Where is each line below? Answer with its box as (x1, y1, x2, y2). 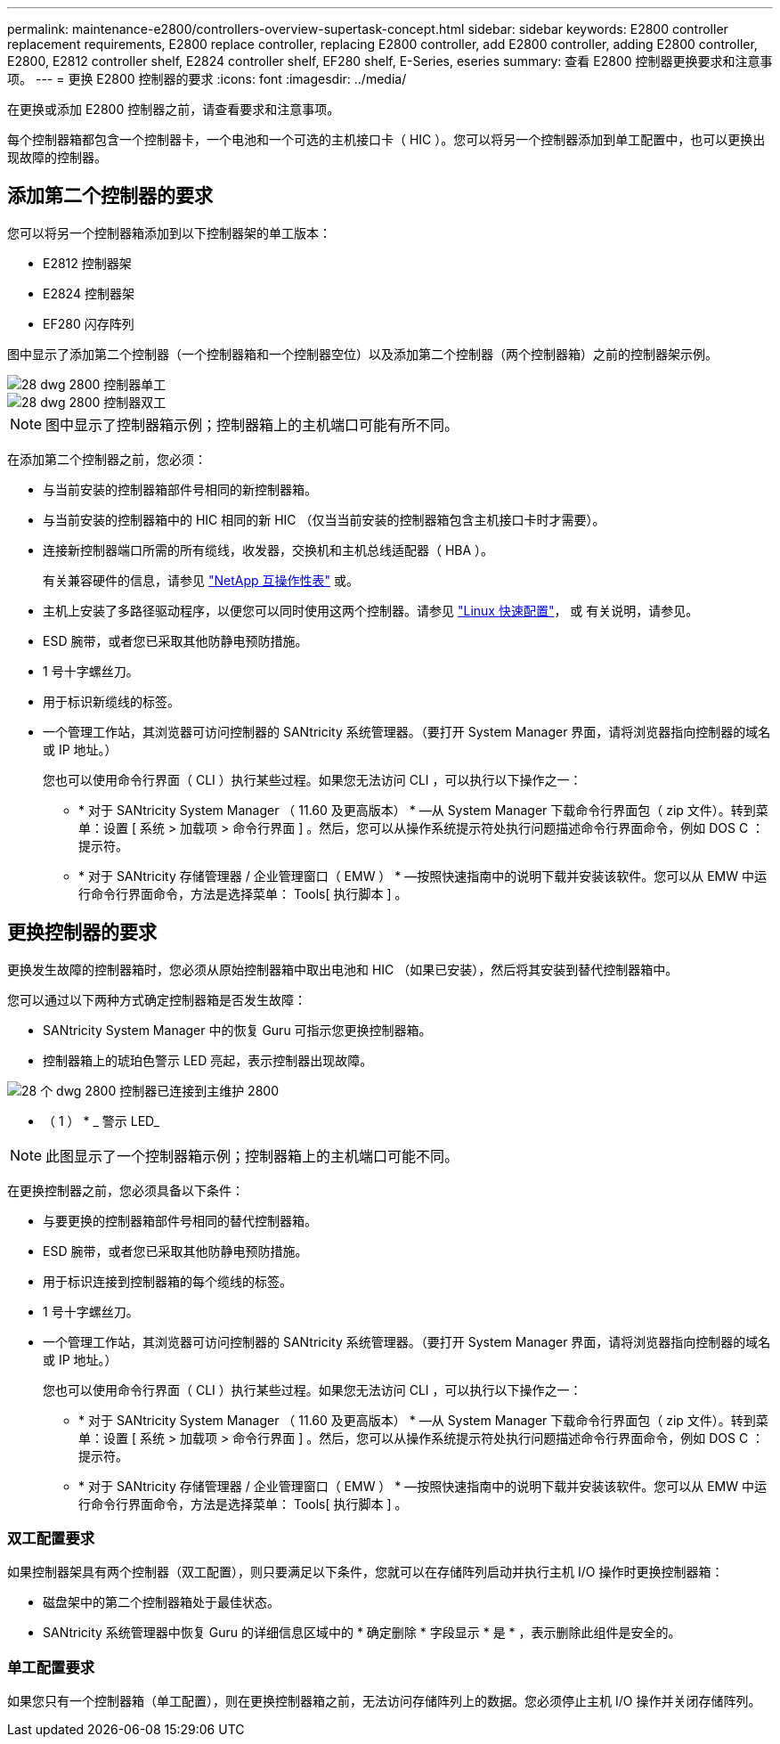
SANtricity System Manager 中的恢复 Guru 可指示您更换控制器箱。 (43, 1022, 432, 1038)
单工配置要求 (7, 1658, 95, 1676)
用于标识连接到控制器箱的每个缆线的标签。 (43, 1273, 292, 1289)
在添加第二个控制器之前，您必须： (7, 451, 207, 467)
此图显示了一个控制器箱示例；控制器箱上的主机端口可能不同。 (45, 1146, 459, 1165)
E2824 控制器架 (43, 285, 134, 301)
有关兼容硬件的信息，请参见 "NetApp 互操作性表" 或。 (43, 572, 359, 588)
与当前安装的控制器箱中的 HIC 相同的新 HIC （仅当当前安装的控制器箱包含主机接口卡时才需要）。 (43, 511, 605, 527)
